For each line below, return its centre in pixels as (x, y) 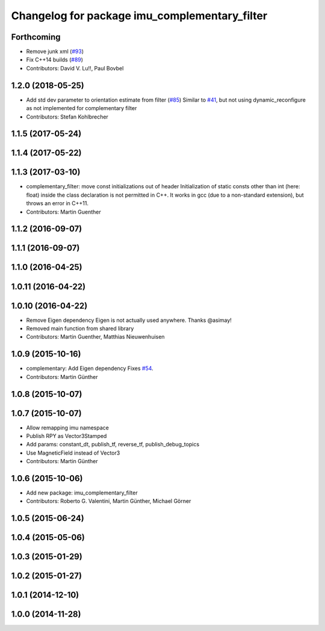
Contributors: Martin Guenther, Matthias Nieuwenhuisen (95, 337)
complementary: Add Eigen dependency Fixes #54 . (90, 368)
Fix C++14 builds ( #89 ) (55, 60)
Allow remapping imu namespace (68, 428)
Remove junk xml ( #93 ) (55, 52)
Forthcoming (36, 37)
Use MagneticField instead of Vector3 (73, 453)
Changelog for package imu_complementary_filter (139, 16)
